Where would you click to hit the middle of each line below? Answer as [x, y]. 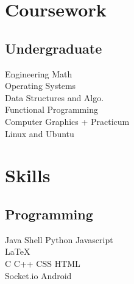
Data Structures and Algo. [55, 97]
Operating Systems [41, 86]
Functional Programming [51, 109]
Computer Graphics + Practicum [67, 121]
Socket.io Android [38, 275]
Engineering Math [39, 73]
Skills [28, 175]
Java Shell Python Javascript [59, 239]
